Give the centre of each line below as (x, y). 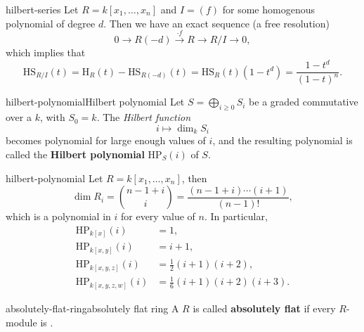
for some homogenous (268, 9)
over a (19, 117)
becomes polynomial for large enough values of (106, 140)
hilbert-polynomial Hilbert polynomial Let (95, 102)
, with (52, 117)
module (21, 322)
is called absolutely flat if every (264, 308)
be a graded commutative (304, 102)
